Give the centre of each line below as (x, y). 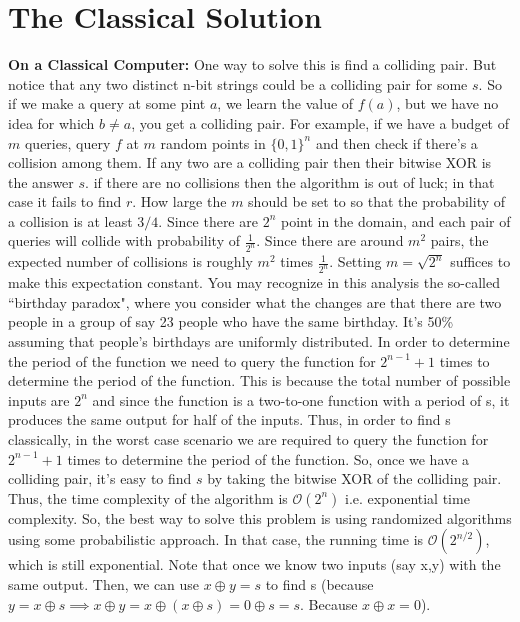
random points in (213, 142)
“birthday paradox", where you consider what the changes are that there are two (255, 301)
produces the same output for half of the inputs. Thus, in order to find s (229, 419)
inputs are (39, 399)
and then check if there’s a (396, 142)
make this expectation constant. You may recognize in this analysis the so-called (254, 282)
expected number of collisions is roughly (130, 261)
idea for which (51, 122)
